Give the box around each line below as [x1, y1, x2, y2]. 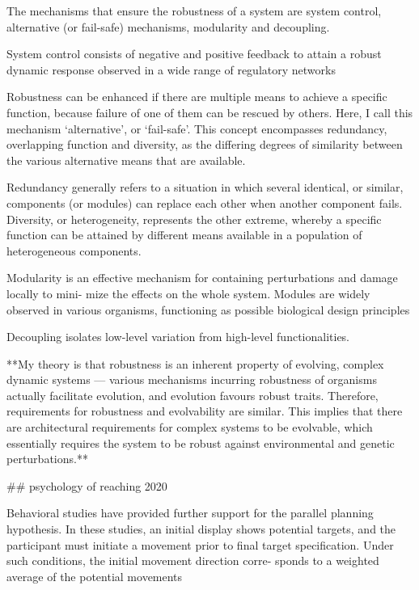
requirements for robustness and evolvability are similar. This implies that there [6, 402, 403, 419]
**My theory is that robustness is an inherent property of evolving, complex [6, 355, 384, 372]
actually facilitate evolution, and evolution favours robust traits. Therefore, [6, 386, 379, 403]
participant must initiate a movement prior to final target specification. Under [6, 536, 394, 553]
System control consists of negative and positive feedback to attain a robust [6, 45, 382, 62]
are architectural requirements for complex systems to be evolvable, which [6, 419, 373, 436]
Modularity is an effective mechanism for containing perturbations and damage [6, 269, 398, 286]
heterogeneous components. [6, 242, 142, 259]
